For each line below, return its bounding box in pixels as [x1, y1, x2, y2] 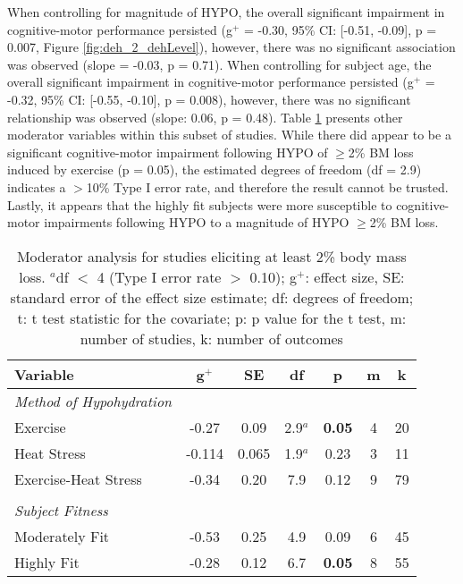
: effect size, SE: [305, 266, 405, 287]
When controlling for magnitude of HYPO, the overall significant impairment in [7, 3, 445, 21]
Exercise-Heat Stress [14, 468, 142, 489]
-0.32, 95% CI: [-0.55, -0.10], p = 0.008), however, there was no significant [7, 89, 411, 108]
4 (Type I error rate [97, 266, 222, 287]
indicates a [7, 177, 66, 196]
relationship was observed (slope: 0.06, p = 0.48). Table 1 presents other [7, 107, 403, 126]
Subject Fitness [14, 499, 108, 521]
